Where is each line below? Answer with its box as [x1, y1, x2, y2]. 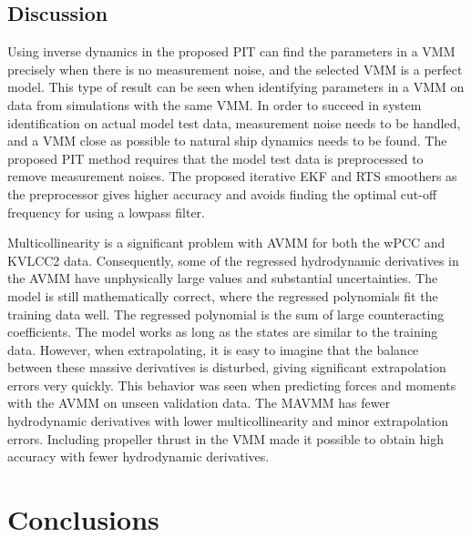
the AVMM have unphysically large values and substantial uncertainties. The [7, 268, 438, 288]
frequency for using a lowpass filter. [7, 202, 205, 221]
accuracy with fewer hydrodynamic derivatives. [7, 447, 270, 466]
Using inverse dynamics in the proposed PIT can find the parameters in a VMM [7, 42, 456, 61]
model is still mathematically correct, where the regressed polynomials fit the [7, 286, 438, 305]
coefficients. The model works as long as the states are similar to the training [7, 322, 438, 341]
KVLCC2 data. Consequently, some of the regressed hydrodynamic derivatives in [7, 250, 459, 269]
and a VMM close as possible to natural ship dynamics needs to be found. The [7, 131, 447, 150]
